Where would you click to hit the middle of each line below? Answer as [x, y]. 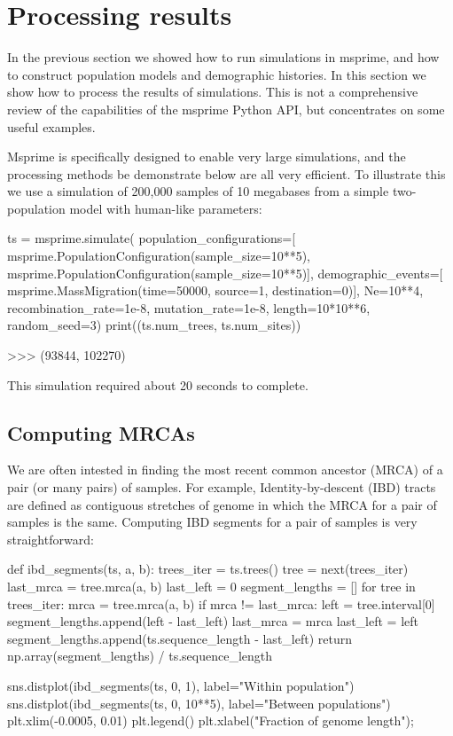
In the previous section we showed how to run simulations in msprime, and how [223, 57]
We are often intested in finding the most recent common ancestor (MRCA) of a [225, 470]
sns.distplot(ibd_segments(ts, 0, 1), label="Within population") [181, 685]
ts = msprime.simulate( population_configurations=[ [152, 238]
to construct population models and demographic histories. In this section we [217, 74]
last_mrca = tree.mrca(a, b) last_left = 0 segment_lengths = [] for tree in [211, 586]
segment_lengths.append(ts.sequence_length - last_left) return [180, 638]
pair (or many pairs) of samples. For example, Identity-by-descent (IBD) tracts [222, 487]
